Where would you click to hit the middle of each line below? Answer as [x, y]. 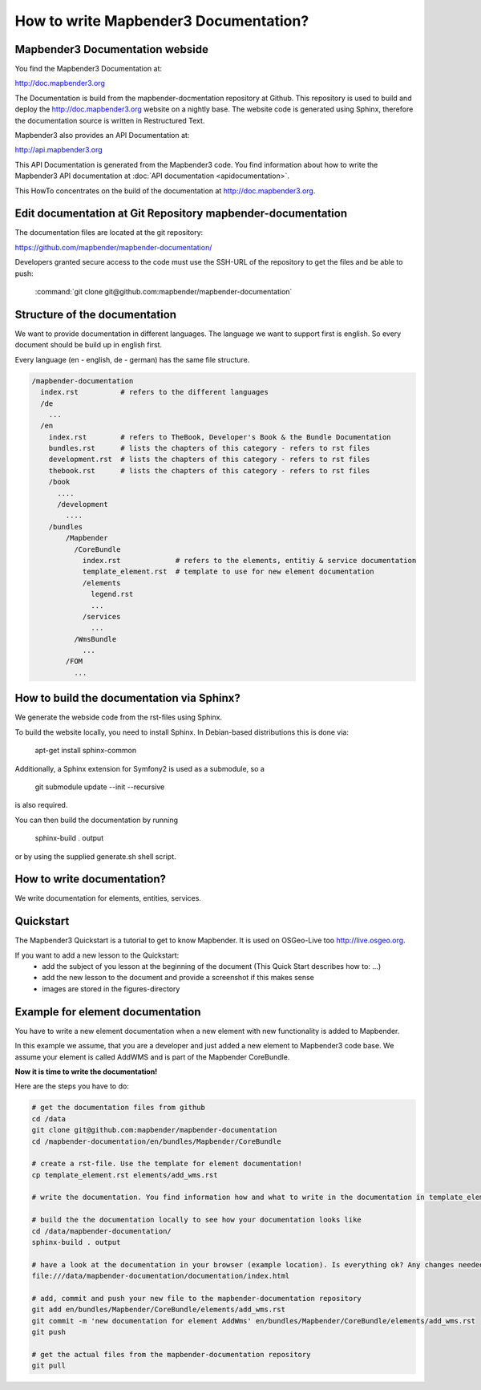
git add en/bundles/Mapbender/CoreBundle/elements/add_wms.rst [159, 1310]
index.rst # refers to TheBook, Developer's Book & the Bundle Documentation [220, 437]
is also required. [41, 805]
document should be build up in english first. [89, 345]
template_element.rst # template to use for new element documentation [228, 572]
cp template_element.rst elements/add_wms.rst [125, 1175]
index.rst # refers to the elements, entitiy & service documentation [249, 560]
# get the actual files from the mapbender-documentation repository [171, 1354]
